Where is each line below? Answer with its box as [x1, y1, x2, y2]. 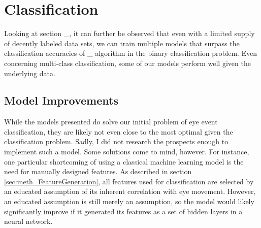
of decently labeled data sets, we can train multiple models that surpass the [4, 38, 240, 48]
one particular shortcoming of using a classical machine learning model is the [4, 156, 244, 167]
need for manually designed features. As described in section [4, 166, 192, 177]
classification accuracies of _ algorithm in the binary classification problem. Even [4, 48, 257, 58]
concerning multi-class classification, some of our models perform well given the [4, 57, 251, 68]
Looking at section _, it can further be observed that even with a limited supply [4, 28, 255, 39]
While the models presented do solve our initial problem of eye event [4, 116, 218, 127]
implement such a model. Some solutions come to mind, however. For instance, [4, 146, 249, 157]
